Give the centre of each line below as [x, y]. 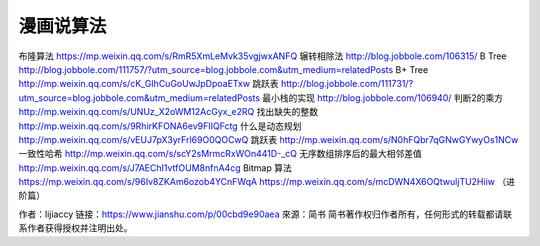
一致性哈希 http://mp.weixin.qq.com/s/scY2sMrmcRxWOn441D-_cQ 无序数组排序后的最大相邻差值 [220, 154]
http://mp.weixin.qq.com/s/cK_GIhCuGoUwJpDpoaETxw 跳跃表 [148, 84]
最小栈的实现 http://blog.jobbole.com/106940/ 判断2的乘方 [382, 97]
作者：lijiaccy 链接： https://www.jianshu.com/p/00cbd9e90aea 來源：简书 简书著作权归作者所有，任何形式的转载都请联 [265, 214]
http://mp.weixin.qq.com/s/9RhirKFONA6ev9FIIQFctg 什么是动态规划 [160, 126]
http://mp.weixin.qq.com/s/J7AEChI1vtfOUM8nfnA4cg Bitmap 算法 [155, 167]
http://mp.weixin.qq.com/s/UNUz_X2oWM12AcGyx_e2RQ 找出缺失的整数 [168, 112]
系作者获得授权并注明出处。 [75, 228]
